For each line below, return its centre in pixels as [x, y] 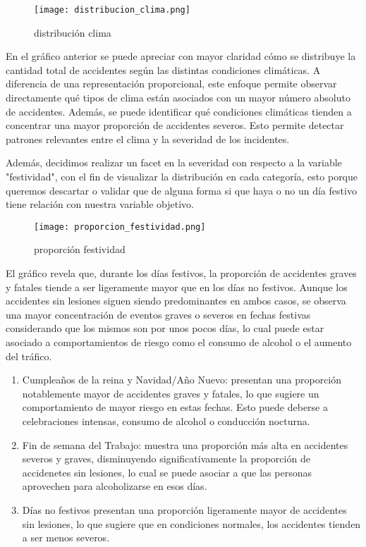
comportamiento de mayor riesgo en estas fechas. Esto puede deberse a [175, 407]
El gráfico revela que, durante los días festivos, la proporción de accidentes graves [181, 273]
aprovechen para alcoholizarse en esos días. [115, 486]
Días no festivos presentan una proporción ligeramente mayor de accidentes [184, 509]
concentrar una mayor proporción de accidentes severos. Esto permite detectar [175, 125]
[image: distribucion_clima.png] [112, 10]
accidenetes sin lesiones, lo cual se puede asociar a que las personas [167, 472]
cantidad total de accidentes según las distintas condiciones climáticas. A [163, 69]
